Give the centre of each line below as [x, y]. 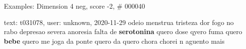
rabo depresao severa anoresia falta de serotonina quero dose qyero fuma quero [123, 31]
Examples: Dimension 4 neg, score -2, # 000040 [75, 6]
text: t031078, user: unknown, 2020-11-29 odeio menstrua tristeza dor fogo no [119, 22]
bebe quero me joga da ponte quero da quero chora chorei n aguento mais [114, 41]
